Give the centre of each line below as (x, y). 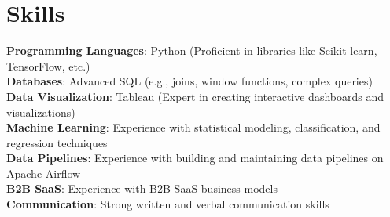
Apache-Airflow (44, 173)
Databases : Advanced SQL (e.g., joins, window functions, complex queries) (189, 81)
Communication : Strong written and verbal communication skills (168, 204)
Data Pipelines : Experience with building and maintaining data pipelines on (195, 158)
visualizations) (41, 112)
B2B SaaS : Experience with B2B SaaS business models (142, 188)
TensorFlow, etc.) (48, 65)
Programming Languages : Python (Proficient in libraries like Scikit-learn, (192, 51)
